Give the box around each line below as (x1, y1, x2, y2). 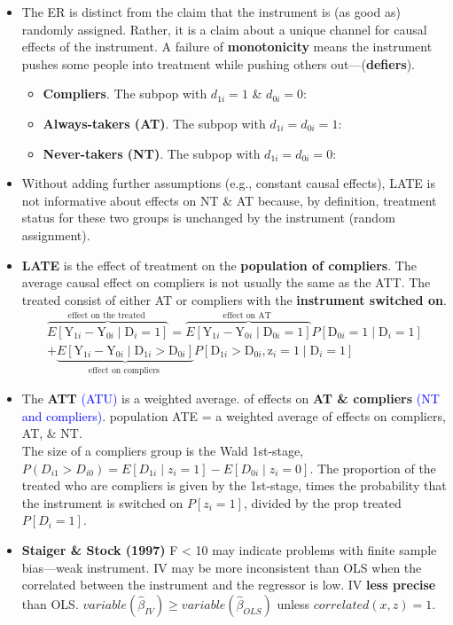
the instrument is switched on (21, 493, 184, 512)
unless (277, 594, 310, 613)
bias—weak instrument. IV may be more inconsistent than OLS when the (21, 558, 422, 576)
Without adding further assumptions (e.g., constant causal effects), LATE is (21, 174, 435, 192)
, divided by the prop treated (243, 493, 402, 512)
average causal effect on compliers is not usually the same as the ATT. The (21, 273, 431, 292)
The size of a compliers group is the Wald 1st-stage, (21, 441, 304, 460)
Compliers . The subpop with (43, 84, 207, 103)
